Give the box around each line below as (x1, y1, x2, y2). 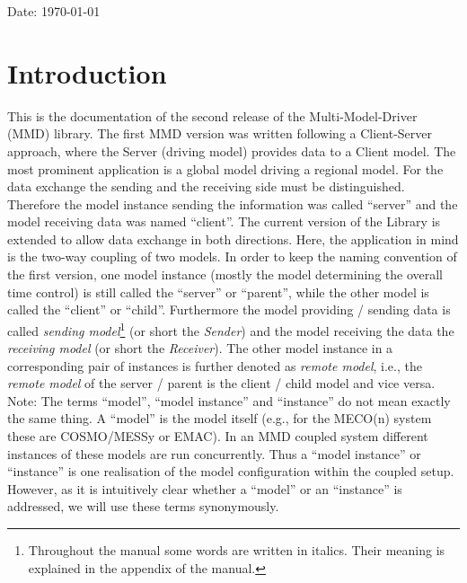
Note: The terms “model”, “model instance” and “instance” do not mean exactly (7, 391, 451, 410)
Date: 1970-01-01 (7, 2, 101, 20)
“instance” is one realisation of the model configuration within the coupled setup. (7, 462, 454, 481)
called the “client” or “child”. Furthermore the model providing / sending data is (7, 300, 451, 319)
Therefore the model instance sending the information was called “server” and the (7, 194, 458, 213)
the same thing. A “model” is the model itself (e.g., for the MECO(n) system (7, 409, 432, 428)
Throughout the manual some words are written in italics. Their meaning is (28, 541, 445, 560)
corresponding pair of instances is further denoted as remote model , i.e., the (7, 356, 422, 375)
